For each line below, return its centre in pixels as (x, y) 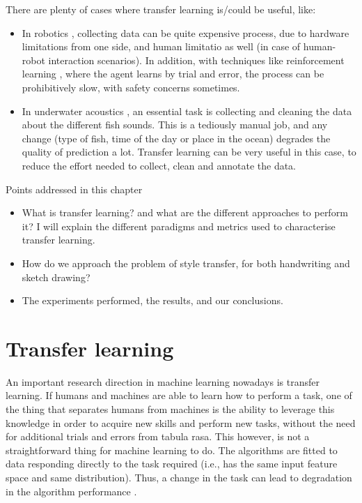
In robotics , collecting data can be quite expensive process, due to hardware (186, 32)
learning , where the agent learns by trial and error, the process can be (173, 74)
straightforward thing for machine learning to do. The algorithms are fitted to (172, 450)
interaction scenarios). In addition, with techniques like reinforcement (196, 60)
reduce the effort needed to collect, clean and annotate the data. (159, 165)
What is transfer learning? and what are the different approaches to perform (185, 212)
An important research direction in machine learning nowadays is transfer (163, 381)
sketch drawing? (56, 277)
